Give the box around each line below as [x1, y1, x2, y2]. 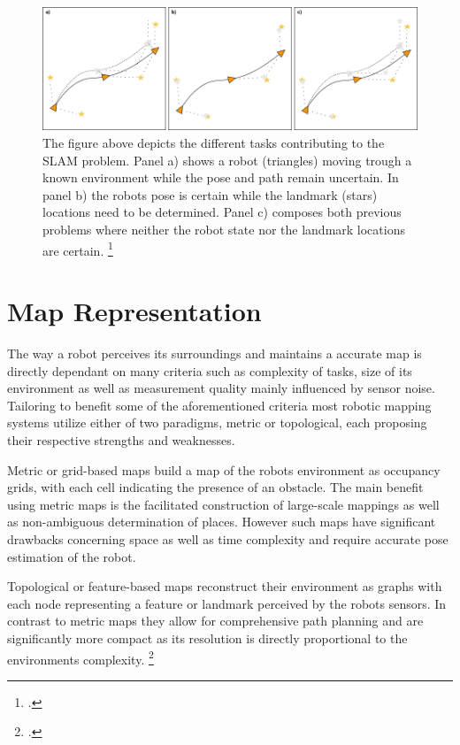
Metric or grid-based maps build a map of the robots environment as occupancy [7, 460, 441, 479]
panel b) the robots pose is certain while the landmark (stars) [42, 185, 378, 204]
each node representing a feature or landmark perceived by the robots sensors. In [7, 594, 447, 612]
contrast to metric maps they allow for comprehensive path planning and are [7, 611, 424, 630]
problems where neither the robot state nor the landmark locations [42, 220, 405, 239]
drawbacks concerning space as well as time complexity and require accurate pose [7, 529, 448, 548]
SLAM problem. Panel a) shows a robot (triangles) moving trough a [42, 150, 412, 169]
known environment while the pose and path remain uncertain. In [42, 168, 399, 187]
